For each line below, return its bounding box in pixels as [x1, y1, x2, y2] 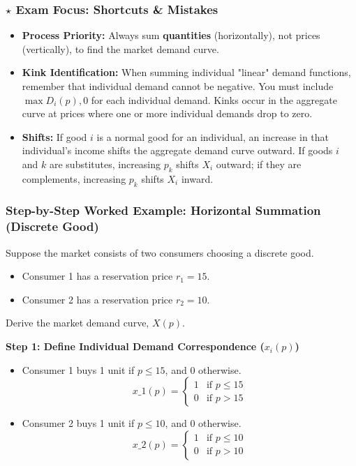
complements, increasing [22, 171, 126, 186]
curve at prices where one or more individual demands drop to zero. [22, 106, 313, 121]
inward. [181, 171, 214, 186]
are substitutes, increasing [49, 156, 161, 171]
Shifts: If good [22, 129, 87, 144]
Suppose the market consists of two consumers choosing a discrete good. [6, 245, 314, 260]
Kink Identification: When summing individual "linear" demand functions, [22, 65, 351, 80]
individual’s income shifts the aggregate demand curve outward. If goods [22, 143, 333, 158]
